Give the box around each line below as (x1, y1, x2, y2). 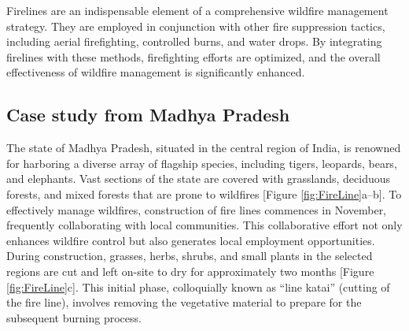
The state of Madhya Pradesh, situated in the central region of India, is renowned (6, 139, 401, 156)
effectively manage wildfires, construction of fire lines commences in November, (6, 201, 387, 218)
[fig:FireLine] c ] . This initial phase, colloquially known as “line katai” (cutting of (6, 278, 390, 295)
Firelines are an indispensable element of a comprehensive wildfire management (6, 2, 389, 18)
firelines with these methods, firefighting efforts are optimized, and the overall (6, 48, 381, 65)
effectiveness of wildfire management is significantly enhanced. (6, 64, 305, 80)
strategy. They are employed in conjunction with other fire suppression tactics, (6, 17, 385, 34)
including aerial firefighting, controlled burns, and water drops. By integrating (6, 33, 382, 50)
